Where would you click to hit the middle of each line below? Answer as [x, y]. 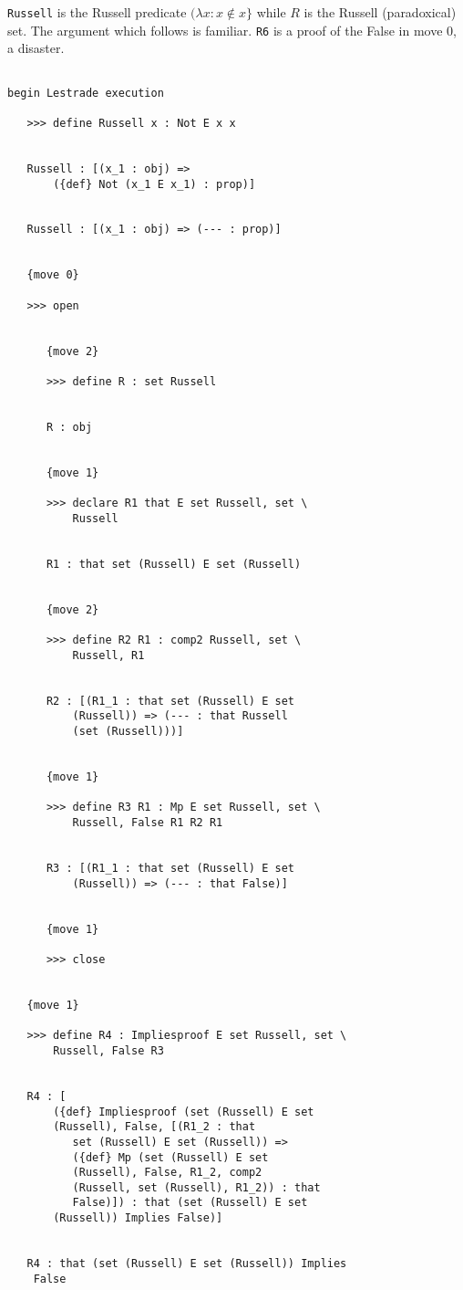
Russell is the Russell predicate [97, 12]
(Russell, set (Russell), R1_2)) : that [196, 1187]
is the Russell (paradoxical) [380, 12]
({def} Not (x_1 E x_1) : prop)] [154, 184]
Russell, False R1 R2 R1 [148, 823]
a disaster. [36, 48]
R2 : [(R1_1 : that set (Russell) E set [170, 701]
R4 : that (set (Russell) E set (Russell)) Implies [187, 1264]
